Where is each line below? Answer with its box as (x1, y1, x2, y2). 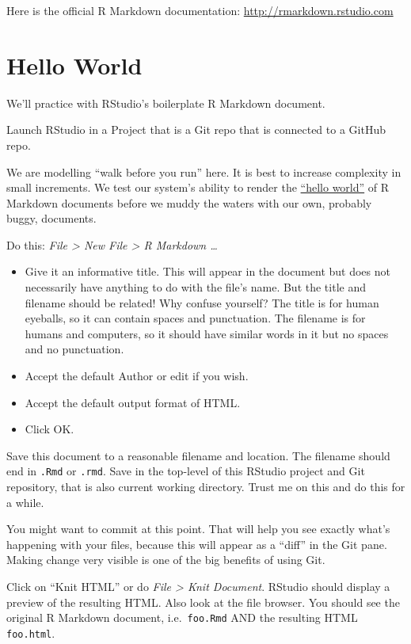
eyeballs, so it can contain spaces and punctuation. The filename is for (25, 310, 366, 326)
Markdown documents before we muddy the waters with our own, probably (6, 194, 372, 211)
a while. (6, 493, 44, 510)
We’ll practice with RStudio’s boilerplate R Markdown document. (6, 94, 325, 111)
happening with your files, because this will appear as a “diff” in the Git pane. (6, 535, 387, 552)
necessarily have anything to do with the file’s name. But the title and (25, 279, 366, 295)
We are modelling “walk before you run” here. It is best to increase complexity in (6, 163, 401, 180)
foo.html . (6, 624, 55, 641)
